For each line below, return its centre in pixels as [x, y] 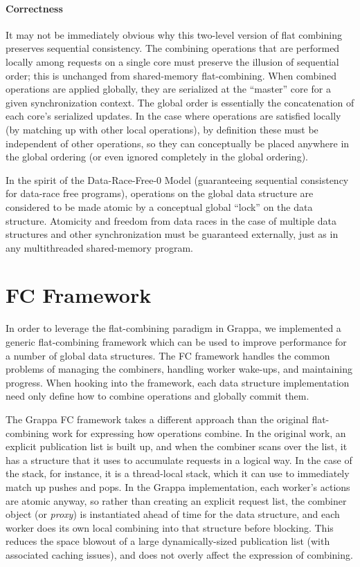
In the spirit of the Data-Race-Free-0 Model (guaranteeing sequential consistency [177, 179]
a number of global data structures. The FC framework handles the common [168, 355]
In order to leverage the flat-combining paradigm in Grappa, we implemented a [173, 328]
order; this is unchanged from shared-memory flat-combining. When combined [171, 75]
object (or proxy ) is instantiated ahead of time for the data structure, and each [173, 514]
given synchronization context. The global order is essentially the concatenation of [180, 102]
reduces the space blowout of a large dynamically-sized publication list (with [168, 541]
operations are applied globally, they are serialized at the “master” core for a [168, 89]
